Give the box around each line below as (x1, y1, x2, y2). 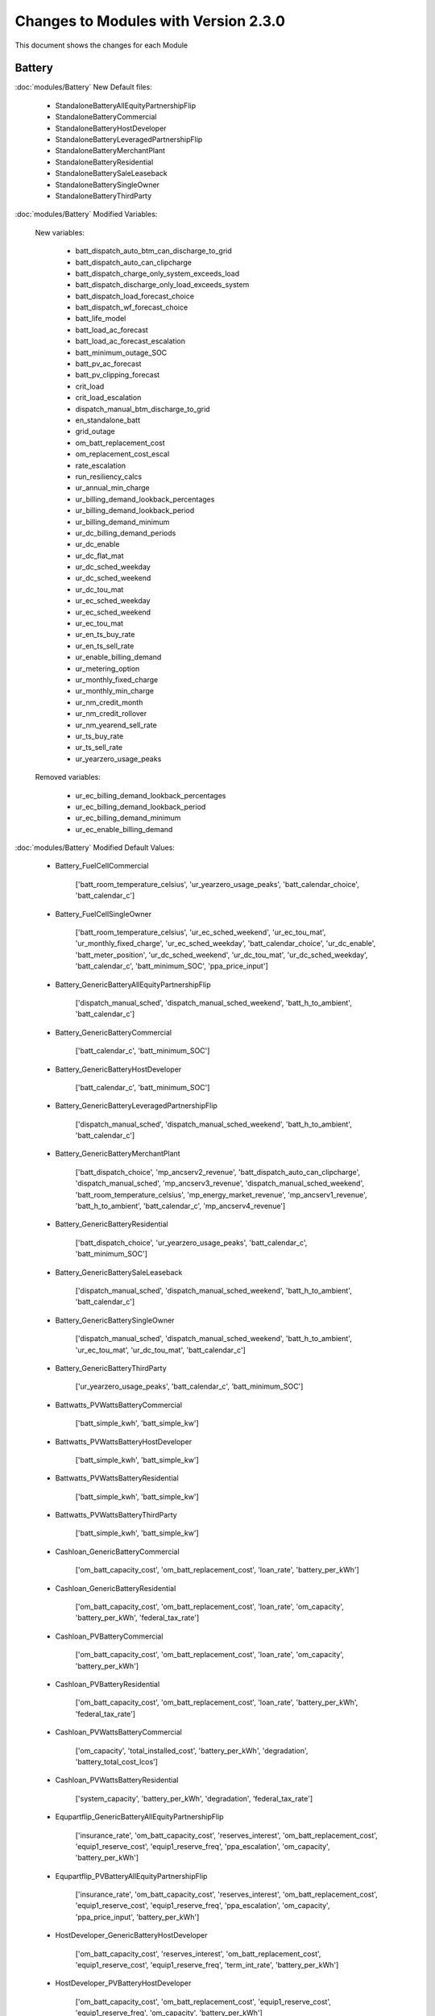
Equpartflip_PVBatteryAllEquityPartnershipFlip (55, 1871, 208, 1881)
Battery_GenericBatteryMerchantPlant (55, 1149, 180, 1159)
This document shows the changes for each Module (14, 40, 188, 50)
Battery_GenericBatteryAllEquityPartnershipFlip (55, 980, 211, 989)
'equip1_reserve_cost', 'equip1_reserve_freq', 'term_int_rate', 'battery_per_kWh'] (75, 1960, 339, 1970)
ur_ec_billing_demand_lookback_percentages (75, 790, 226, 800)
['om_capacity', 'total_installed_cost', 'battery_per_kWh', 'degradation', (75, 1746, 309, 1756)
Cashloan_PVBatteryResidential (55, 1679, 160, 1689)
